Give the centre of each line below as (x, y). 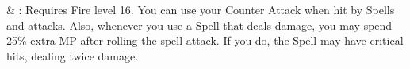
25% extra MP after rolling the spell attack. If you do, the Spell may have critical (205, 40)
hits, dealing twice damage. (73, 55)
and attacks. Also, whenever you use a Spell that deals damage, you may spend (199, 25)
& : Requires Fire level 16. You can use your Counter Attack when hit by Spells (201, 9)
